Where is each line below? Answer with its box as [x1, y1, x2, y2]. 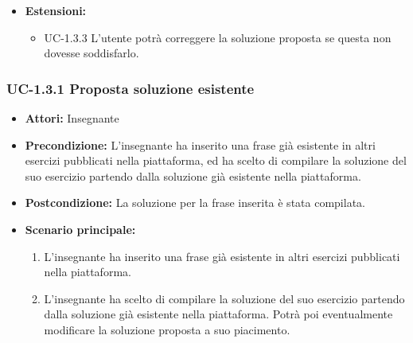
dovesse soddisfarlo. [44, 45, 139, 61]
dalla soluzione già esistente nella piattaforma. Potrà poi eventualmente [44, 306, 393, 322]
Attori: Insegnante [25, 110, 119, 126]
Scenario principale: [25, 220, 136, 237]
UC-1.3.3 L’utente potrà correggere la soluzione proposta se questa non [44, 29, 392, 45]
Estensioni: [25, 2, 87, 18]
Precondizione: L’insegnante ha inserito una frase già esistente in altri [25, 136, 376, 153]
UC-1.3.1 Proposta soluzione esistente [6, 78, 255, 98]
